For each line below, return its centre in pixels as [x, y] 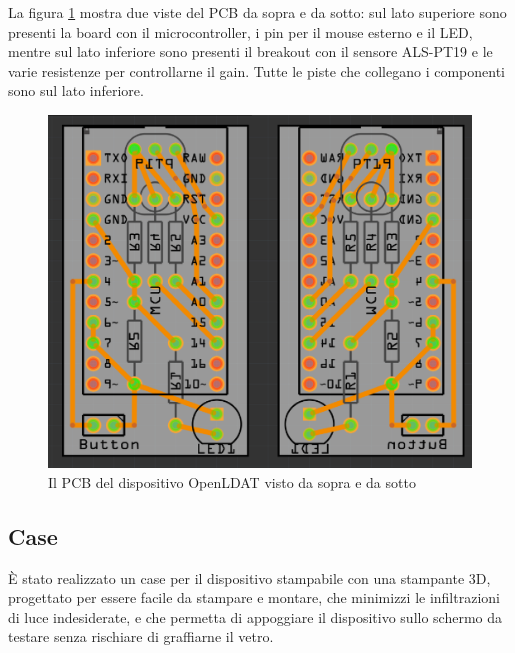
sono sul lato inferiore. [76, 90]
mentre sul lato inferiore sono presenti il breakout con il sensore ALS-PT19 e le [250, 51]
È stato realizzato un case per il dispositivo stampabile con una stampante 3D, [249, 577]
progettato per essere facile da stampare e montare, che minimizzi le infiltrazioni [254, 597]
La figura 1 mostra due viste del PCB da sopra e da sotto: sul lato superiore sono [257, 12]
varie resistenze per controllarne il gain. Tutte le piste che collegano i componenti [256, 70]
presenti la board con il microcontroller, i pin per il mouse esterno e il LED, [240, 31]
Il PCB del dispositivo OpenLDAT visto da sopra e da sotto [232, 481]
